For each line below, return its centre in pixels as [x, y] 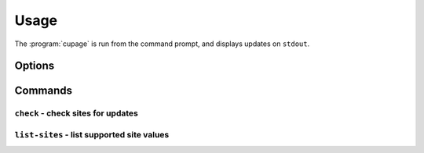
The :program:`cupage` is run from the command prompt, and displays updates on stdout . [162, 44]
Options [35, 66]
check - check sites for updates [77, 113]
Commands [44, 91]
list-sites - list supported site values [92, 134]
